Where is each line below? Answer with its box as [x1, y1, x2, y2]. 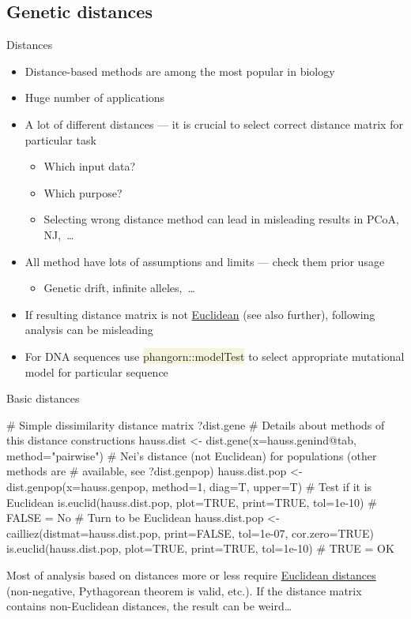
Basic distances [6, 390, 80, 407]
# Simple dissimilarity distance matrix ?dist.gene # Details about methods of [6, 416, 385, 433]
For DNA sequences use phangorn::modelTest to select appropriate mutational [25, 347, 405, 364]
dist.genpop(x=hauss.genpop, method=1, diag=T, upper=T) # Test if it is [6, 478, 372, 495]
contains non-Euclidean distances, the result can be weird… [6, 598, 292, 614]
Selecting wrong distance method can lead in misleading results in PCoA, [43, 211, 399, 227]
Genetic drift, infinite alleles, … [43, 279, 195, 296]
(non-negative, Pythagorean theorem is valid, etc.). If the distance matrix [6, 582, 362, 598]
